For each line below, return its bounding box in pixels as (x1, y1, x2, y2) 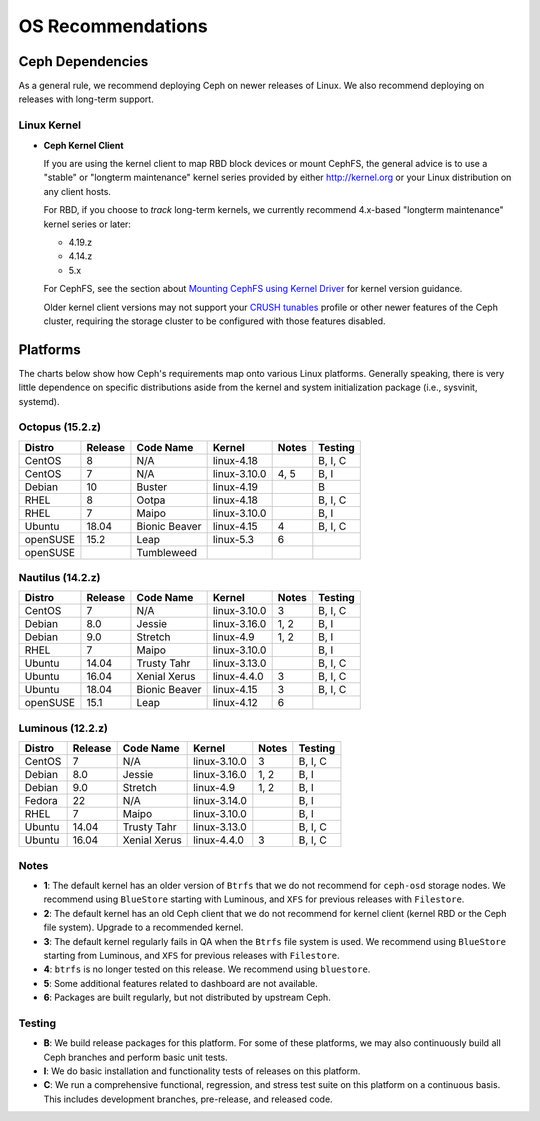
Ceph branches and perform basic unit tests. (43, 1051, 229, 1063)
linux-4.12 (212, 696, 259, 710)
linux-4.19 (212, 480, 259, 494)
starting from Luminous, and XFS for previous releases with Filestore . (43, 949, 340, 961)
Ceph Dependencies (18, 53, 149, 70)
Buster (136, 480, 168, 494)
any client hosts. (43, 185, 112, 197)
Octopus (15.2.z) (18, 420, 102, 434)
